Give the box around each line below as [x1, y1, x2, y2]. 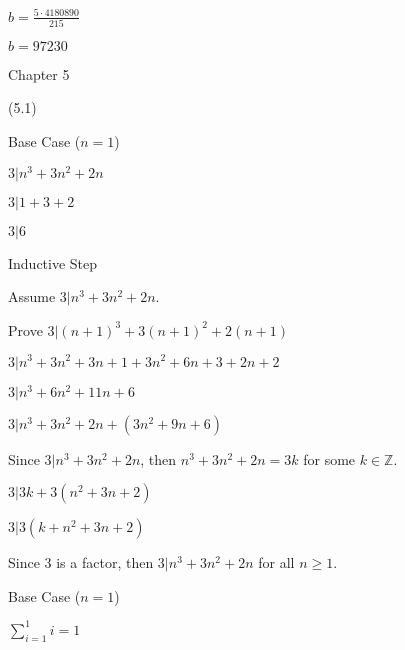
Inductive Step [8, 252, 98, 273]
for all [258, 552, 295, 573]
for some [303, 448, 356, 469]
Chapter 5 [8, 63, 70, 84]
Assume [8, 286, 56, 307]
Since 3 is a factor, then [8, 552, 154, 573]
